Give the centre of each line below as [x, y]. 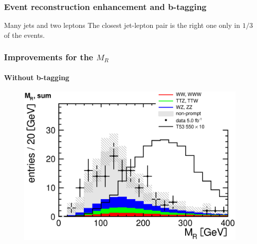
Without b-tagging [37, 77]
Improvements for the [49, 57]
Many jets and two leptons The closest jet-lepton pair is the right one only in [122, 25]
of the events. [24, 35]
